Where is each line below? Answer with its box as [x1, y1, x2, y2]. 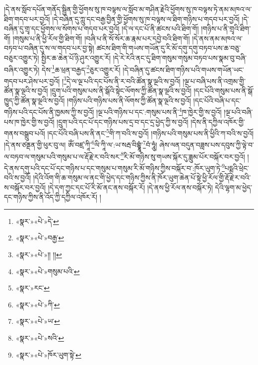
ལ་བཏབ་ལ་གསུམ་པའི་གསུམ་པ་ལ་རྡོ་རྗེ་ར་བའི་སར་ [4, 151, 121, 161]
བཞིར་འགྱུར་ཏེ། [4, 64, 40, 74]
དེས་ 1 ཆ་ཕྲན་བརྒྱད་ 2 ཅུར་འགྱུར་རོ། [42, 63, 121, 74]
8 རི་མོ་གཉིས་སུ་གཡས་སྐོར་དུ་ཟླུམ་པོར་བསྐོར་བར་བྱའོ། [121, 149, 245, 161]
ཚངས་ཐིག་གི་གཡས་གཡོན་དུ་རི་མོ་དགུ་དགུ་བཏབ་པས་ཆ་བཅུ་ [96, 43, 241, 53]
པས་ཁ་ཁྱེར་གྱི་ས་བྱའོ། [4, 116, 55, 127]
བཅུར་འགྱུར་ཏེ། [4, 52, 39, 63]
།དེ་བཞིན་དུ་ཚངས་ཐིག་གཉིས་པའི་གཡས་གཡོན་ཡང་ [123, 64, 244, 74]
